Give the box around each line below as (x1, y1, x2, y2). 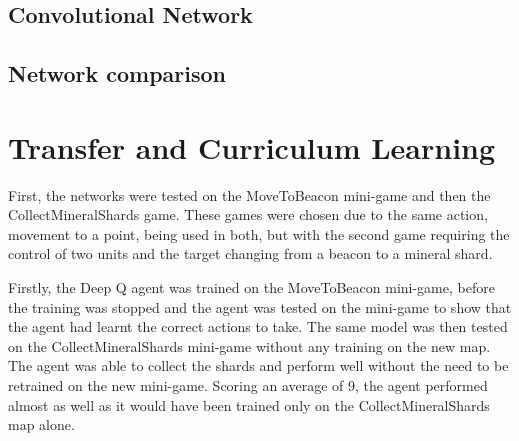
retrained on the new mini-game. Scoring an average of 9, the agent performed (8, 375, 488, 396)
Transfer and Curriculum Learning (8, 126, 496, 167)
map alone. (8, 414, 75, 435)
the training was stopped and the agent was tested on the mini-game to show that (8, 296, 512, 317)
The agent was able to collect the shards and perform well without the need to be (8, 355, 509, 376)
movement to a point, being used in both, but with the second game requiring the (8, 223, 510, 244)
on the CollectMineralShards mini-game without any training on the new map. (8, 335, 491, 356)
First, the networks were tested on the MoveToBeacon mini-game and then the (8, 184, 491, 205)
